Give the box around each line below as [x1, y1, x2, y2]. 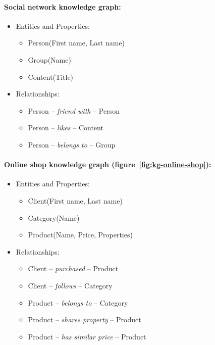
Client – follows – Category [28, 280, 113, 290]
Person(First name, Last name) [28, 37, 125, 48]
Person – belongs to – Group [28, 139, 116, 150]
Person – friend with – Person [28, 105, 120, 116]
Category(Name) [28, 212, 80, 223]
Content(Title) [28, 71, 74, 82]
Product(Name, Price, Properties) [28, 229, 133, 240]
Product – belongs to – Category [28, 297, 128, 308]
